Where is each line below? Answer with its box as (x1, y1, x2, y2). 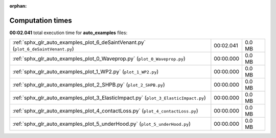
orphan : (9, 3, 27, 9)
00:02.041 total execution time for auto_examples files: (9, 30, 128, 36)
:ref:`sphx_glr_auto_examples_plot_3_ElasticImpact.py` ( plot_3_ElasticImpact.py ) (12, 94, 206, 101)
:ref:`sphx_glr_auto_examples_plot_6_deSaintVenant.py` (12, 39, 146, 46)
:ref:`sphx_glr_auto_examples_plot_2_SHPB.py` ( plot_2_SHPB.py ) (12, 81, 165, 89)
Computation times (9, 16, 72, 25)
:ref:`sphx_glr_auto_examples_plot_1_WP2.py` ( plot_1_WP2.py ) (12, 68, 159, 75)
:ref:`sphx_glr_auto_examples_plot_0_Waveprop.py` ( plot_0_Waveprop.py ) (12, 55, 186, 62)
